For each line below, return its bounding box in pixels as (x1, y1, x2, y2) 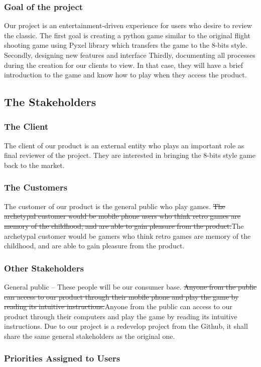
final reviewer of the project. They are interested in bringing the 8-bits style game (4, 150, 255, 160)
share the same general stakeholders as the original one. (4, 330, 175, 341)
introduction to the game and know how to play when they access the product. (4, 69, 247, 80)
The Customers (4, 181, 68, 194)
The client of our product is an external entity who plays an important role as (4, 140, 244, 150)
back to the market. (4, 159, 65, 170)
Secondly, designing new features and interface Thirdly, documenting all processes (4, 50, 255, 60)
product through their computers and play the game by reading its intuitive (4, 311, 237, 321)
